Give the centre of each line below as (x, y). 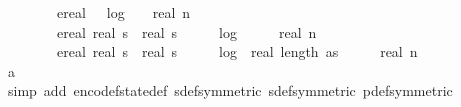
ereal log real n (123, 12)
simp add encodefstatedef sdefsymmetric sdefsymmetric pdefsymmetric (230, 90)
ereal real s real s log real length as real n (237, 51)
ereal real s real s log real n (186, 31)
